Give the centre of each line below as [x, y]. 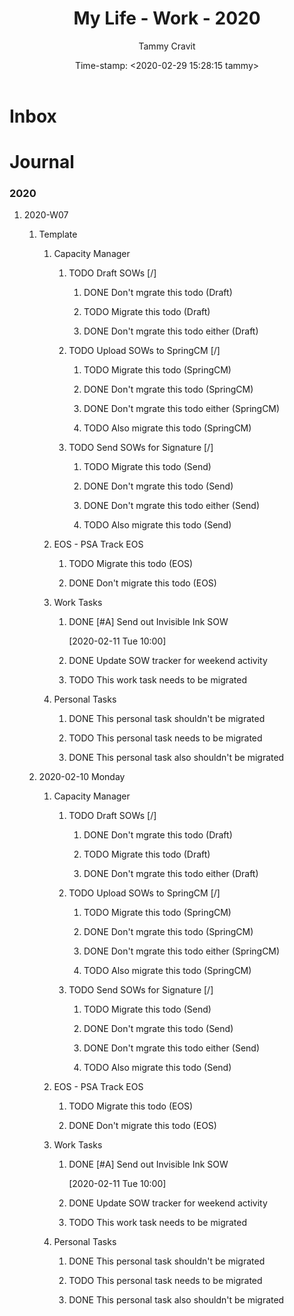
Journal [42, 162]
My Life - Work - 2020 [167, 18]
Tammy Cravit [167, 46]
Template [58, 234]
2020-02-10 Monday [82, 777]
